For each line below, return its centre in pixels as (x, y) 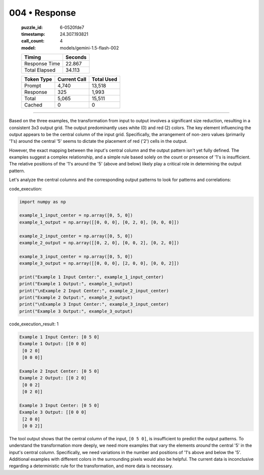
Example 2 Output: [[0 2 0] (53, 378)
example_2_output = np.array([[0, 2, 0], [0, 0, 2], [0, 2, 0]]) (99, 243)
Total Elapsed (40, 70)
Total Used (104, 79)
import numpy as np (43, 202)
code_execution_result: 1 (34, 324)
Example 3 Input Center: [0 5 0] (59, 405)
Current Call (72, 79)
